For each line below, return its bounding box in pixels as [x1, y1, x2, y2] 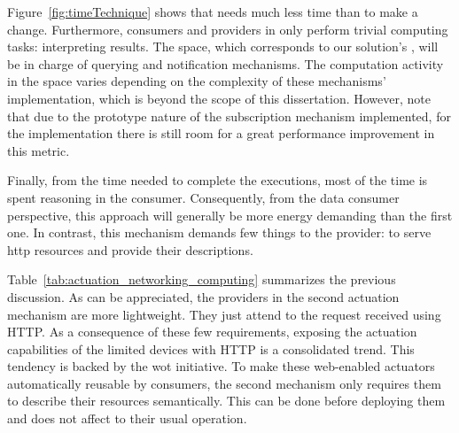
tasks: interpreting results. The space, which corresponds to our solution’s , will [7, 37, 439, 56]
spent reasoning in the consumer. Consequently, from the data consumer [7, 188, 400, 206]
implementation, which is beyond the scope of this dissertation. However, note [7, 89, 432, 107]
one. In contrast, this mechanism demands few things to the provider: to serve [7, 223, 432, 242]
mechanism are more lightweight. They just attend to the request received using [7, 305, 441, 323]
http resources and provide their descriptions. [7, 240, 253, 259]
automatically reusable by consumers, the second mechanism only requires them [7, 374, 441, 392]
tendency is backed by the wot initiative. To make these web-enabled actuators [7, 357, 435, 375]
